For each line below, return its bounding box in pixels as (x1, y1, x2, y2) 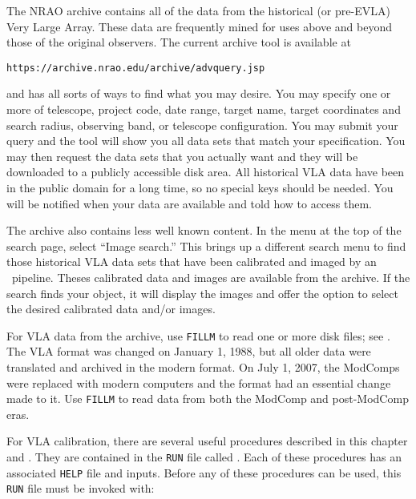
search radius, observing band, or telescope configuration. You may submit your (6, 116, 398, 133)
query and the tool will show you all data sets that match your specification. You (6, 132, 406, 149)
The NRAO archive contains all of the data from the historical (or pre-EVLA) (6, 2, 390, 18)
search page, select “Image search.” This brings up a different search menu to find (6, 237, 406, 254)
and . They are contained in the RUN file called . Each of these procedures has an (6, 449, 402, 465)
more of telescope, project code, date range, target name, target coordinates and (6, 101, 401, 118)
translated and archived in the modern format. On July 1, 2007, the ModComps (6, 359, 400, 375)
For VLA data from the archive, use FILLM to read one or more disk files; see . (6, 327, 390, 344)
